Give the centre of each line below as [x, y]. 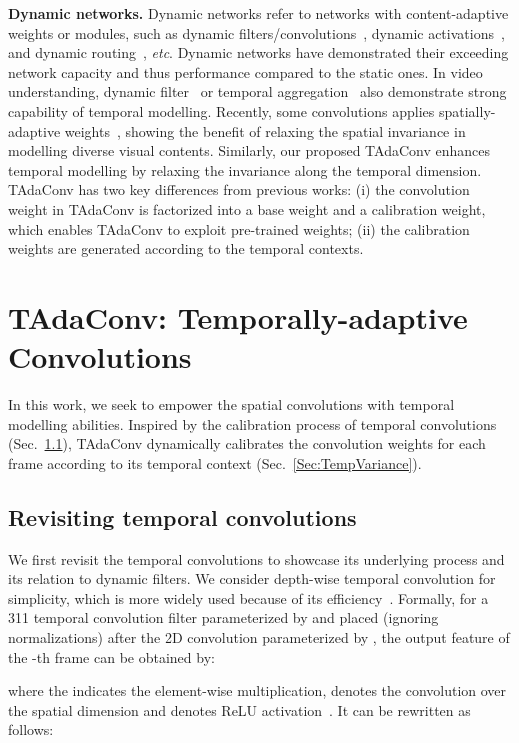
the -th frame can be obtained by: [111, 656]
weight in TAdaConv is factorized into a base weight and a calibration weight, [247, 208]
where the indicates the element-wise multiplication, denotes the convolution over [257, 690]
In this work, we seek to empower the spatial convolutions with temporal [231, 404]
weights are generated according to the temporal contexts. [186, 248]
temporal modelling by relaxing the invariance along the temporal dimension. [245, 169]
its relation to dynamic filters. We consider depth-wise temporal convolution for [252, 578]
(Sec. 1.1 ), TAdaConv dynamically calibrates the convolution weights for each [247, 443]
